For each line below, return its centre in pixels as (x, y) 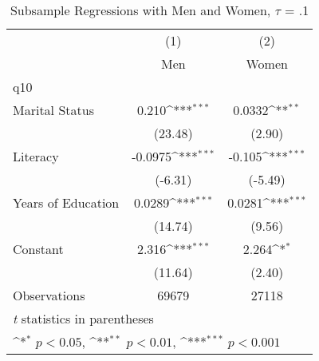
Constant (38, 249)
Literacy (36, 156)
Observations (49, 295)
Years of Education (66, 202)
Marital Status (53, 110)
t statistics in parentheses (83, 318)
